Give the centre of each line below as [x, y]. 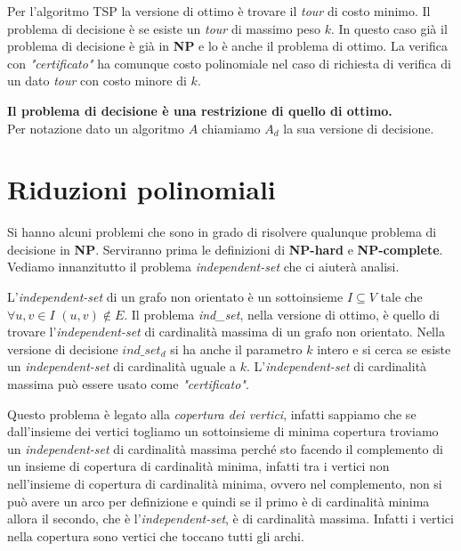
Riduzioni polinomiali [142, 189]
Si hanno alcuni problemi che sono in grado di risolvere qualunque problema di [222, 232]
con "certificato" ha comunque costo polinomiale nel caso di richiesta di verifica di [229, 63]
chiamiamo [231, 128]
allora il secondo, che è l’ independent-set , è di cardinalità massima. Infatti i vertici [230, 519]
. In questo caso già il [389, 28]
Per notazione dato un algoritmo [96, 128]
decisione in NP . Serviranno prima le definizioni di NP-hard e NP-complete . [225, 249]
